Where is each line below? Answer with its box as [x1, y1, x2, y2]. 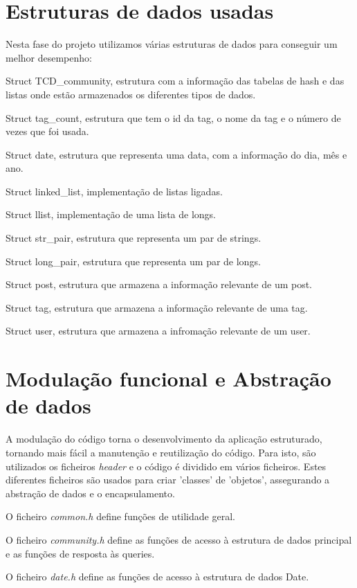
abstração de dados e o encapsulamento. [6, 485, 175, 500]
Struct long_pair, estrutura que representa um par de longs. [6, 253, 261, 268]
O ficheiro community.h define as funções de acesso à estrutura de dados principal [6, 532, 352, 546]
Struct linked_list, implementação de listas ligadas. [6, 184, 223, 198]
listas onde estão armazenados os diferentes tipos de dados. [6, 87, 256, 101]
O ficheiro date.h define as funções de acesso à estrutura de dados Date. [6, 569, 309, 584]
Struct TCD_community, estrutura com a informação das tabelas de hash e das [6, 73, 345, 88]
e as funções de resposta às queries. [6, 546, 155, 560]
